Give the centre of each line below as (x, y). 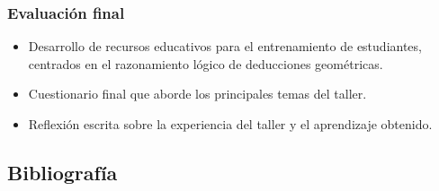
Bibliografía (63, 172)
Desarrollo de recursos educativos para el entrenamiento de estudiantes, (225, 46)
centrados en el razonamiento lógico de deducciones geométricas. (206, 63)
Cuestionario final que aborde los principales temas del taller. (197, 94)
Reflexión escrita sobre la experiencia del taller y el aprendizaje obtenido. (230, 124)
